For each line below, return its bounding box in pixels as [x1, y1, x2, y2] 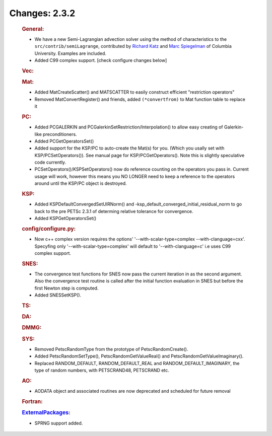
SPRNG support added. [34, 420, 83, 426]
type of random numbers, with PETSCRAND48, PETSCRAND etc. [34, 368, 170, 374]
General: [22, 25, 44, 32]
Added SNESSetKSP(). [34, 292, 82, 298]
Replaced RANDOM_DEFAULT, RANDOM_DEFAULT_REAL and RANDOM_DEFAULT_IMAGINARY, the [34, 360, 240, 366]
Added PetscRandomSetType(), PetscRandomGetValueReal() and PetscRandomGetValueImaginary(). [34, 353, 244, 359]
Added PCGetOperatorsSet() [34, 138, 94, 144]
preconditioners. [43, 131, 78, 137]
